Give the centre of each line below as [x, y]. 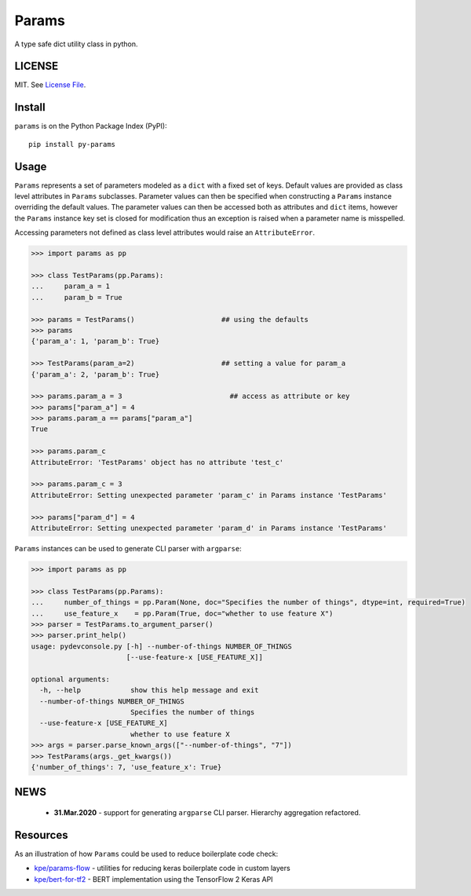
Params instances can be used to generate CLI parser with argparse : [128, 548]
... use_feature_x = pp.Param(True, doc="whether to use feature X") [182, 613]
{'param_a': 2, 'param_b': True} [95, 374]
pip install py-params [72, 144]
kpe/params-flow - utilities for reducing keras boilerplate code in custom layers [162, 869]
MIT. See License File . [50, 85]
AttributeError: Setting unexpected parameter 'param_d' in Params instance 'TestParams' [209, 528]
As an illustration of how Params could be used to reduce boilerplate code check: [146, 854]
